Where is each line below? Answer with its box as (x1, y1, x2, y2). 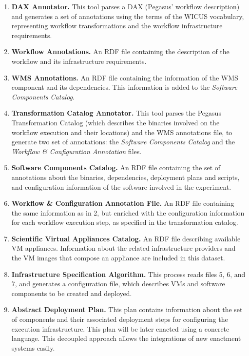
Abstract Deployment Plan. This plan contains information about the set (11, 304, 243, 315)
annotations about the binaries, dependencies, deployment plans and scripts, (11, 172, 240, 182)
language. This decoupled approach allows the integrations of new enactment (11, 333, 241, 343)
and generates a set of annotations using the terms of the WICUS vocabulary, (11, 11, 244, 21)
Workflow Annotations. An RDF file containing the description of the (11, 46, 230, 57)
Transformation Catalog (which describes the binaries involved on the (11, 117, 220, 127)
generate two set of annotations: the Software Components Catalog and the (11, 137, 235, 147)
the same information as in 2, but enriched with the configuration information (11, 207, 245, 218)
